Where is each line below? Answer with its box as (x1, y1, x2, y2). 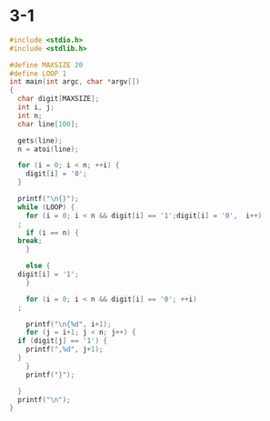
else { (25, 261, 51, 271)
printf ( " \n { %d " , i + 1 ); (25, 319, 112, 328)
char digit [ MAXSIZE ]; (17, 95, 100, 104)
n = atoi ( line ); (17, 145, 79, 154)
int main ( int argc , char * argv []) (9, 77, 141, 86)
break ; (17, 236, 43, 246)
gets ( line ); (17, 135, 64, 145)
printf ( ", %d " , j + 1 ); (25, 345, 104, 355)
